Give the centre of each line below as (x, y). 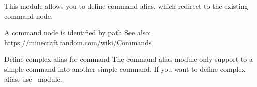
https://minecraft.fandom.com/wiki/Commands (78, 42)
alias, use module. (33, 78)
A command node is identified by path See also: (78, 33)
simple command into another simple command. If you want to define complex (125, 68)
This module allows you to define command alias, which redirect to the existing (126, 6)
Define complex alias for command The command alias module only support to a (128, 59)
